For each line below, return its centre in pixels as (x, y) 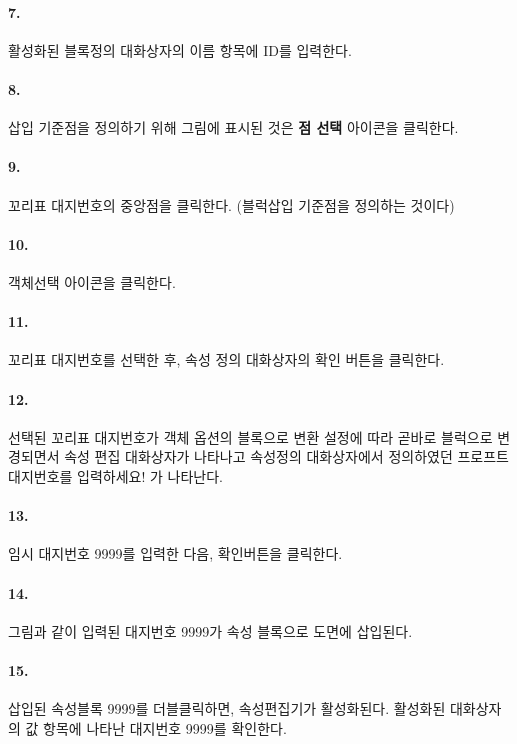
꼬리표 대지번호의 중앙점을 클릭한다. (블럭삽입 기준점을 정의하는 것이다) (231, 204)
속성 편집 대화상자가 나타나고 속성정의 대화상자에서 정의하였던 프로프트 (286, 456)
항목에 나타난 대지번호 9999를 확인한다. (165, 727)
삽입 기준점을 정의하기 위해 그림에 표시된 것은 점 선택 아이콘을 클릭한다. (233, 127)
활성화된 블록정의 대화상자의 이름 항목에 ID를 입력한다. (180, 49)
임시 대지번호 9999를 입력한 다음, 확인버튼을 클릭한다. (175, 553)
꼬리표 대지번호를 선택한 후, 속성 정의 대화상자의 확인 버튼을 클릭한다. (226, 359)
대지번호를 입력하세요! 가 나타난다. (115, 475)
